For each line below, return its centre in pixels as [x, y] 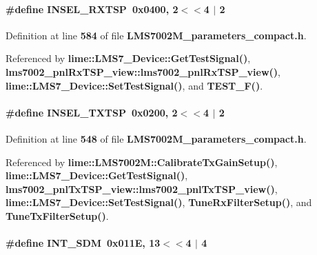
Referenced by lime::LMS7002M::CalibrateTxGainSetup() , [142, 162]
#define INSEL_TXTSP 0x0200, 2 [92, 112]
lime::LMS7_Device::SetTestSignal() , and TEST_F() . [134, 85]
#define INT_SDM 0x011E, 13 [83, 243]
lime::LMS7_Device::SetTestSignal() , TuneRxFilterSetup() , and [159, 202]
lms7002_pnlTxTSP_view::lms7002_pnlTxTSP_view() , [142, 188]
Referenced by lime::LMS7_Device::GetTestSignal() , [128, 58]
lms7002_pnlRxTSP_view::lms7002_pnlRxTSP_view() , [143, 71]
